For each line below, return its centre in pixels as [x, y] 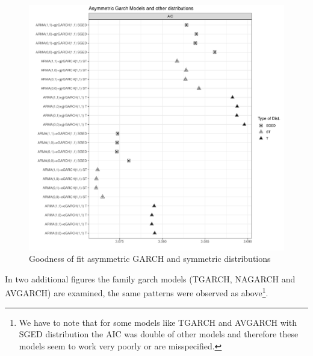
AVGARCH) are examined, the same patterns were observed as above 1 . [137, 292]
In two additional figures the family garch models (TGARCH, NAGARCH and [150, 278]
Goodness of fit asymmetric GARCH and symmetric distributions [150, 259]
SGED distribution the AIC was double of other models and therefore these [159, 334]
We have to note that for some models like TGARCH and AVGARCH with [158, 322]
